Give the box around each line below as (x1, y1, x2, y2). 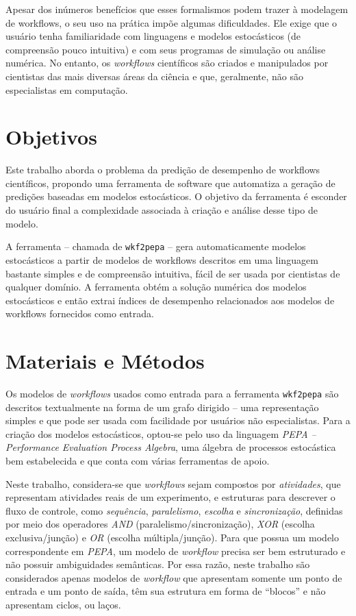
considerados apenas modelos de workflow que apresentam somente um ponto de (5, 570, 342, 584)
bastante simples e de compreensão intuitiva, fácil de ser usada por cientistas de (5, 266, 340, 280)
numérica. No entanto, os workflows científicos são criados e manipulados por (5, 56, 329, 70)
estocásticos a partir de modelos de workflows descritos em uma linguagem (5, 252, 318, 267)
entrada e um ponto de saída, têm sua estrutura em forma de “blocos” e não (5, 584, 326, 598)
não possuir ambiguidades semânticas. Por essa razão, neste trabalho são (5, 557, 310, 571)
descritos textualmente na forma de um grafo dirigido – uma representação (5, 399, 319, 414)
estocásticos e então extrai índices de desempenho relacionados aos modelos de (5, 293, 335, 307)
